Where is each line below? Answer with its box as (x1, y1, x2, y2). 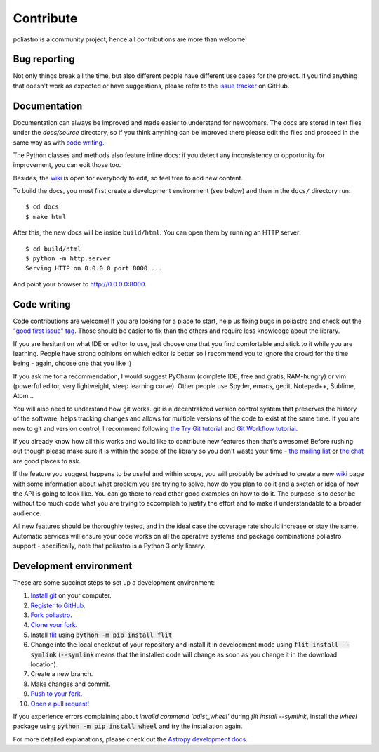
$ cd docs (25, 203, 59, 211)
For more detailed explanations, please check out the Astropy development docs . (13, 734, 248, 744)
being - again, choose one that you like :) (13, 359, 132, 368)
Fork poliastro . (30, 611, 73, 619)
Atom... (13, 392, 34, 400)
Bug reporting (13, 53, 75, 65)
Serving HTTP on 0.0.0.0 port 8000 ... (25, 264, 163, 272)
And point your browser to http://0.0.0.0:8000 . (13, 279, 147, 288)
